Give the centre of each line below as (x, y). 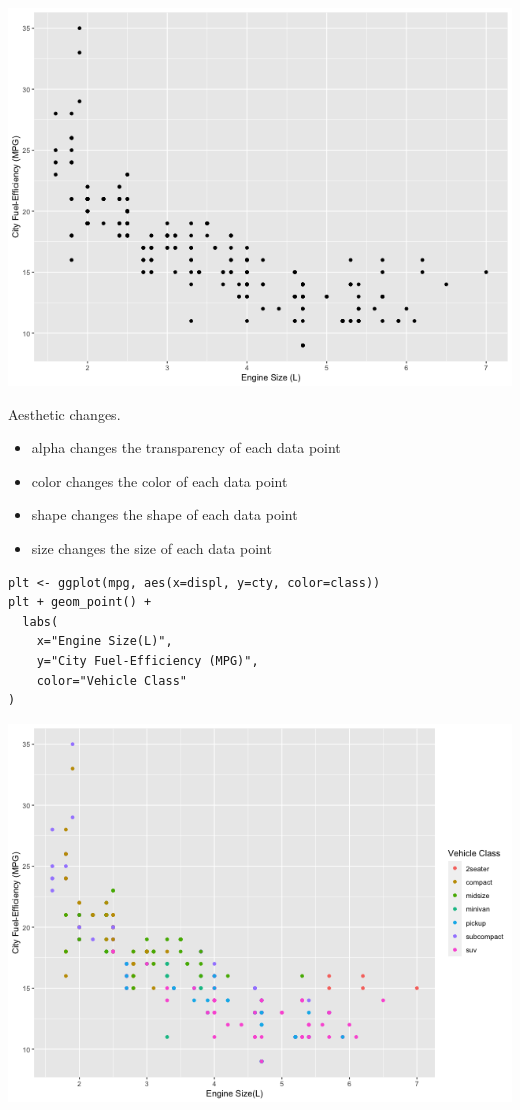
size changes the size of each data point (151, 547)
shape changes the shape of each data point (164, 514)
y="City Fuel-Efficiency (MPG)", (147, 660)
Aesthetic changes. (64, 413)
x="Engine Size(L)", (104, 641)
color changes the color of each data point (159, 480)
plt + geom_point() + (80, 602)
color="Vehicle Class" (111, 680)
